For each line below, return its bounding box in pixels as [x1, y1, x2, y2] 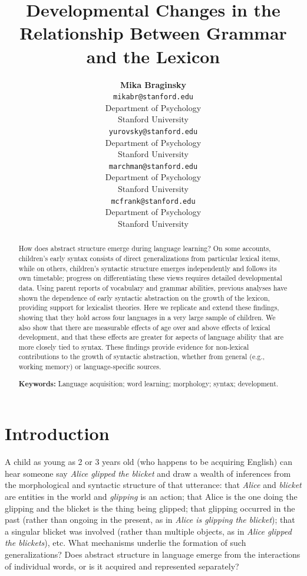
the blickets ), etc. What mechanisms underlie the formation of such [5, 536, 246, 549]
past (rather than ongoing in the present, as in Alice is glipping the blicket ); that [5, 513, 295, 526]
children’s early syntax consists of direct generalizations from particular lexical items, [18, 253, 280, 263]
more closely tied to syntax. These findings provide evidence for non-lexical [18, 341, 249, 352]
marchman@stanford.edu [108, 162, 198, 171]
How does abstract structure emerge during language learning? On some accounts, [18, 243, 271, 253]
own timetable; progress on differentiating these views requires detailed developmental [18, 273, 282, 283]
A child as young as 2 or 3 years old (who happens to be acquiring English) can [5, 455, 292, 468]
